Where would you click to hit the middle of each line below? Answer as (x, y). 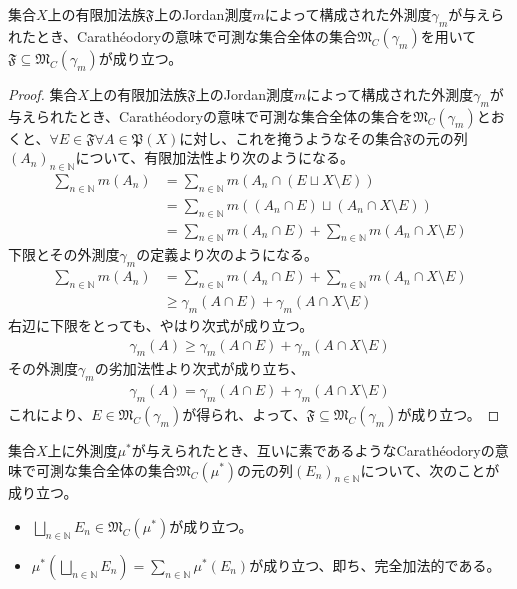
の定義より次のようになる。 (227, 254)
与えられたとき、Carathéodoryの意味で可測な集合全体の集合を (211, 115)
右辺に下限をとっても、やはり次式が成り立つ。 (161, 324)
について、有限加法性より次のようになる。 (215, 157)
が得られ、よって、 (244, 413)
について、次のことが (430, 469)
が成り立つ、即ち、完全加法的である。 (375, 564)
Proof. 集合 (43, 93)
